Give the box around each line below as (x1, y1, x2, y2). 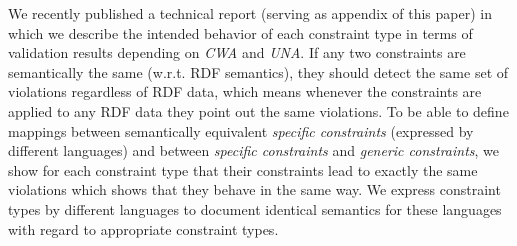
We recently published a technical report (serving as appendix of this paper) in (8, 3, 492, 23)
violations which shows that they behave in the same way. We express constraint (8, 179, 501, 200)
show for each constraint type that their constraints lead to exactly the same (8, 159, 478, 180)
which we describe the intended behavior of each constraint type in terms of (8, 22, 473, 43)
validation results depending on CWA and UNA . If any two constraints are (8, 42, 466, 63)
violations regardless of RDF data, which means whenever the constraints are (8, 81, 482, 102)
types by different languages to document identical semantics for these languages (8, 198, 502, 219)
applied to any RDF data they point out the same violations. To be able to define (8, 100, 509, 121)
